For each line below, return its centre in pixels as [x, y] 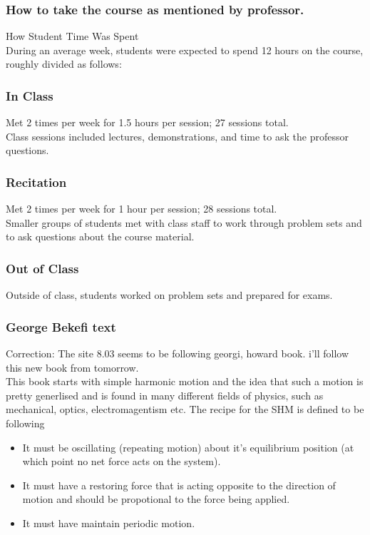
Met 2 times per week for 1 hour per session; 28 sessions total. [142, 209]
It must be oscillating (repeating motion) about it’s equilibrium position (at [188, 447]
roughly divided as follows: [64, 64]
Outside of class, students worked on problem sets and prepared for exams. [169, 295]
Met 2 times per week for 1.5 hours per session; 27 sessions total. [147, 122]
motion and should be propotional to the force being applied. [156, 499]
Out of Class [42, 268]
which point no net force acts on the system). [122, 461]
